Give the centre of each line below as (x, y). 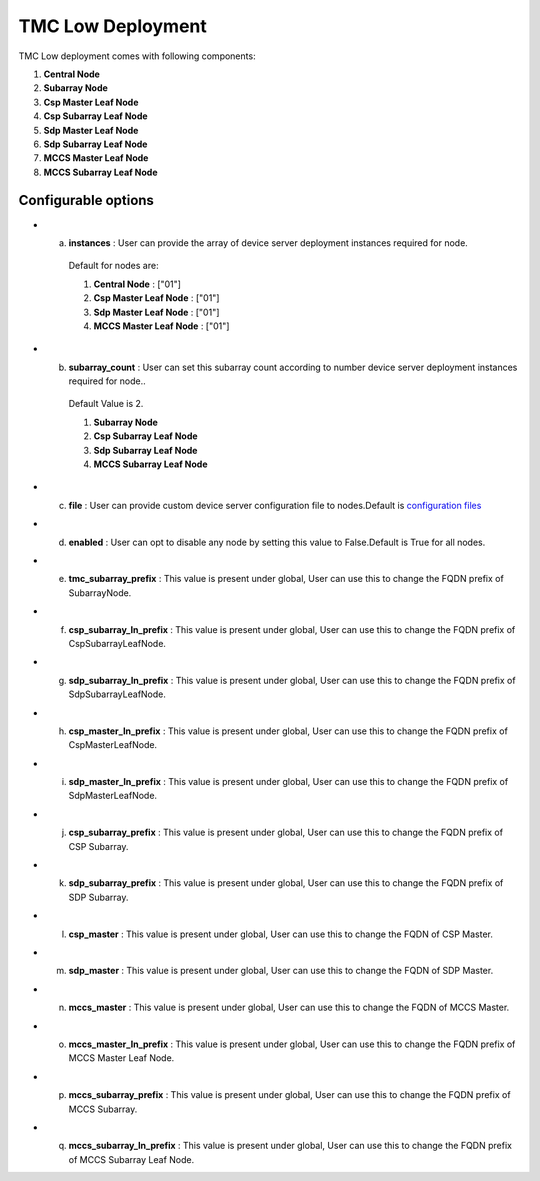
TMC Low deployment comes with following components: (137, 56)
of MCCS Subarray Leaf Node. (131, 1159)
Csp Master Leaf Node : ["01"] (156, 298)
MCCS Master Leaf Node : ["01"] (161, 326)
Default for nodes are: (113, 266)
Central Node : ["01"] (137, 284)
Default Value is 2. (106, 404)
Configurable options (86, 200)
